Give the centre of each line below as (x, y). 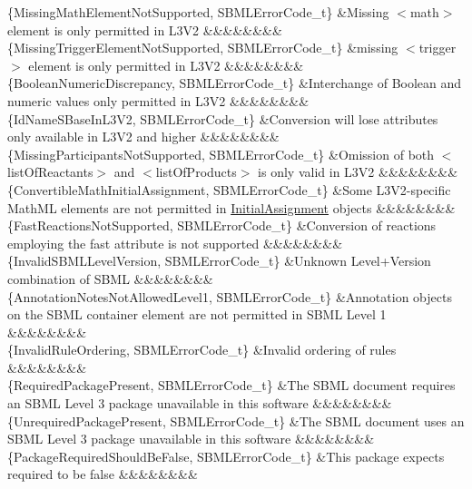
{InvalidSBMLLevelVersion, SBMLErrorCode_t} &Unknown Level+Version (219, 261)
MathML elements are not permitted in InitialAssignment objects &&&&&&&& (231, 207)
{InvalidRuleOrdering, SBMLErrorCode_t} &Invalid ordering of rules (202, 350)
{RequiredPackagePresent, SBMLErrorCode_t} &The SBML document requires (231, 385)
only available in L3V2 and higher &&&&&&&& (143, 137)
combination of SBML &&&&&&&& (110, 278)
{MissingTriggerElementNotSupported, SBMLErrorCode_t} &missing (203, 48)
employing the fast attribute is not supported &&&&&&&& (175, 243)
